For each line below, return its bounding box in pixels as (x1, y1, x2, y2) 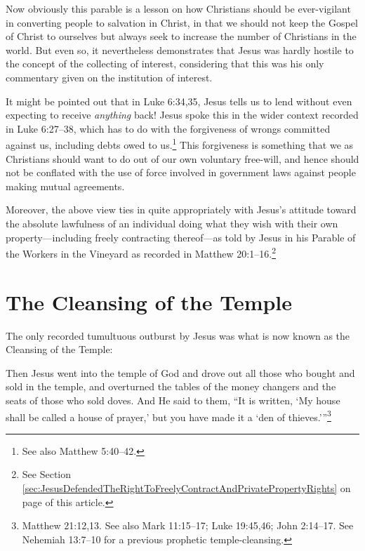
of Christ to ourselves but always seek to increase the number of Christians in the (6, 29, 357, 44)
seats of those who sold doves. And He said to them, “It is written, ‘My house (6, 392, 340, 407)
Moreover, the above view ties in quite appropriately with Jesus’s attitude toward (6, 202, 357, 217)
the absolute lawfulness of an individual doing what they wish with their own (6, 215, 338, 230)
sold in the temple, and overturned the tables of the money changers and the (6, 379, 336, 394)
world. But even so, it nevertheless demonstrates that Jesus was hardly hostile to (6, 42, 354, 57)
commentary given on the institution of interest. (6, 69, 213, 84)
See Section (22, 467, 72, 482)
